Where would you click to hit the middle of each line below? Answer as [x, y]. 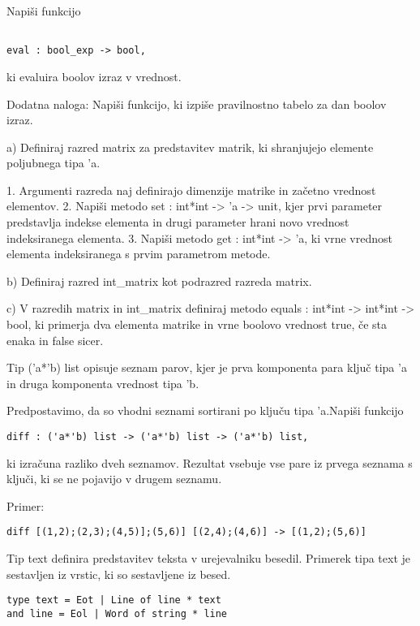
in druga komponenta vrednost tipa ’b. [103, 383]
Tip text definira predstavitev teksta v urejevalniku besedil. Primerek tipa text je [209, 558]
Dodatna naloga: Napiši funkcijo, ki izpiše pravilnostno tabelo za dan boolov [197, 104]
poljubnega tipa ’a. [54, 163]
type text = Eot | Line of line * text [114, 600]
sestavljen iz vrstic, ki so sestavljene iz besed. [119, 574]
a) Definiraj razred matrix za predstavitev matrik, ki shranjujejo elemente [190, 147]
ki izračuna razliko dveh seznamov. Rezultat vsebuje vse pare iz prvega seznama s [210, 462]
